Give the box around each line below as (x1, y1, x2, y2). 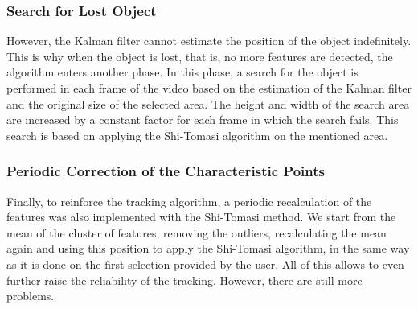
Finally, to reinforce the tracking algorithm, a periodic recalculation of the (6, 192, 372, 209)
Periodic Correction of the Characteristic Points (6, 161, 325, 181)
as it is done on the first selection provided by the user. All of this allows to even (6, 255, 404, 272)
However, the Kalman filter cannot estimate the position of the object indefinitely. (6, 32, 412, 49)
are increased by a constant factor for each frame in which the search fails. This (6, 111, 399, 128)
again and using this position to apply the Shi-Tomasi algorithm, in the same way (6, 240, 410, 257)
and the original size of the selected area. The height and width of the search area (6, 95, 410, 112)
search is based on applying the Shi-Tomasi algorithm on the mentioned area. (6, 126, 388, 143)
